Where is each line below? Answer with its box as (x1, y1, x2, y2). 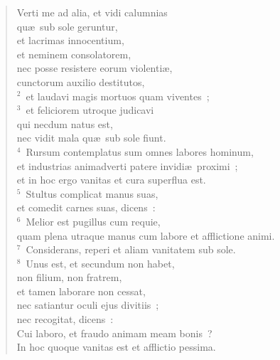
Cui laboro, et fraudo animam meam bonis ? (16, 325, 212, 340)
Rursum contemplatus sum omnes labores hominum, (26, 144, 254, 159)
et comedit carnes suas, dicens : (16, 200, 156, 215)
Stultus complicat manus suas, (26, 186, 158, 201)
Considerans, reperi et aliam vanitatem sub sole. (26, 242, 236, 257)
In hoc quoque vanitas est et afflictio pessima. (16, 339, 216, 354)
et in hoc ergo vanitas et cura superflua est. (16, 172, 206, 187)
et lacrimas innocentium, (16, 33, 124, 48)
